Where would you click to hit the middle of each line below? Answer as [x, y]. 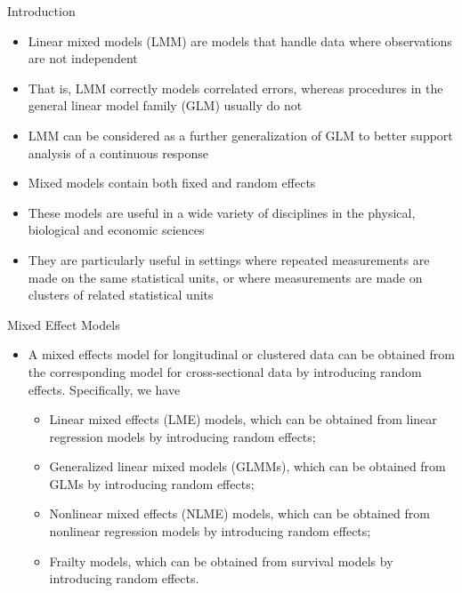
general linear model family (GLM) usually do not [165, 105]
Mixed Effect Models [64, 324]
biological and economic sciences [116, 230]
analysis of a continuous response [118, 152]
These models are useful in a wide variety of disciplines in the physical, [222, 212]
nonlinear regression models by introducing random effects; [210, 531]
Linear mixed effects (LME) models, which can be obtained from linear [243, 419]
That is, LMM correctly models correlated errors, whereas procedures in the [235, 88]
